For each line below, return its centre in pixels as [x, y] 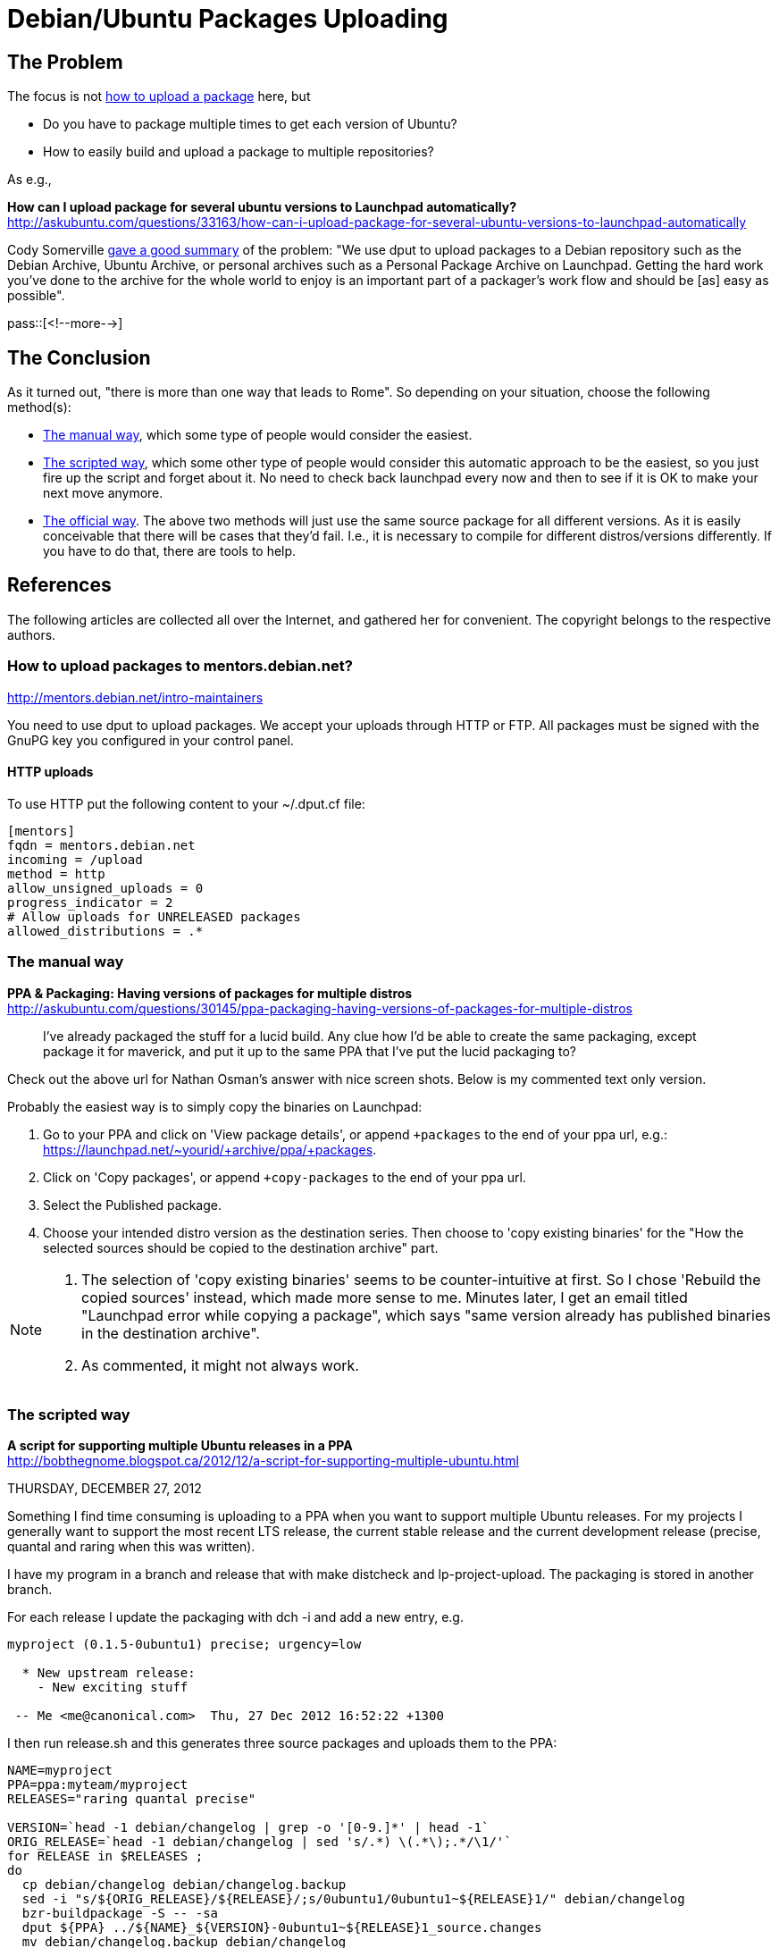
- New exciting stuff [113, 1688]
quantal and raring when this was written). [131, 1547]
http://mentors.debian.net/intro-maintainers [135, 697]
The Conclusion [79, 357]
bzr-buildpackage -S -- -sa [120, 1914]
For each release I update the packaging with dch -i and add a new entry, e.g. [235, 1617]
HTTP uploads [50, 772]
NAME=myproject [60, 1771]
